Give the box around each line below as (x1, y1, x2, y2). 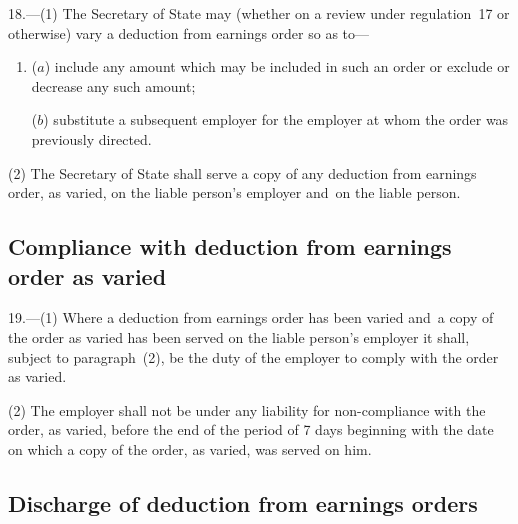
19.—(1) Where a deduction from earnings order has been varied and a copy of (8, 307, 494, 328)
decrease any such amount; (31, 75, 196, 96)
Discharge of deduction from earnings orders (8, 487, 478, 518)
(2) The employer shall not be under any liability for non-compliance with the (8, 399, 486, 420)
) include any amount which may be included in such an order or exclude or (44, 56, 510, 77)
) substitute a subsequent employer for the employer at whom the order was (43, 109, 509, 130)
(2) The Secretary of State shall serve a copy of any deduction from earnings (8, 162, 477, 183)
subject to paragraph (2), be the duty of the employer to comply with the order (8, 346, 499, 367)
